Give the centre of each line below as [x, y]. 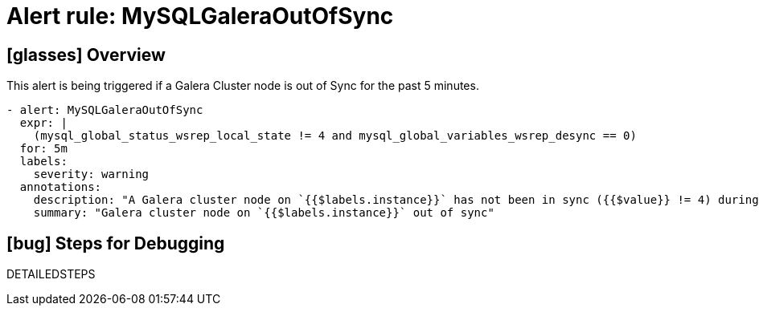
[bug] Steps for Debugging [116, 243]
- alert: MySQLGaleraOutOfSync [105, 110]
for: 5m [43, 149]
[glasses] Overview [86, 55]
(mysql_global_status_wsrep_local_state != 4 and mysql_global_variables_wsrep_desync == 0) [335, 136]
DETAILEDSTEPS [51, 274]
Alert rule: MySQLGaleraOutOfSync [200, 16]
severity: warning [91, 174]
